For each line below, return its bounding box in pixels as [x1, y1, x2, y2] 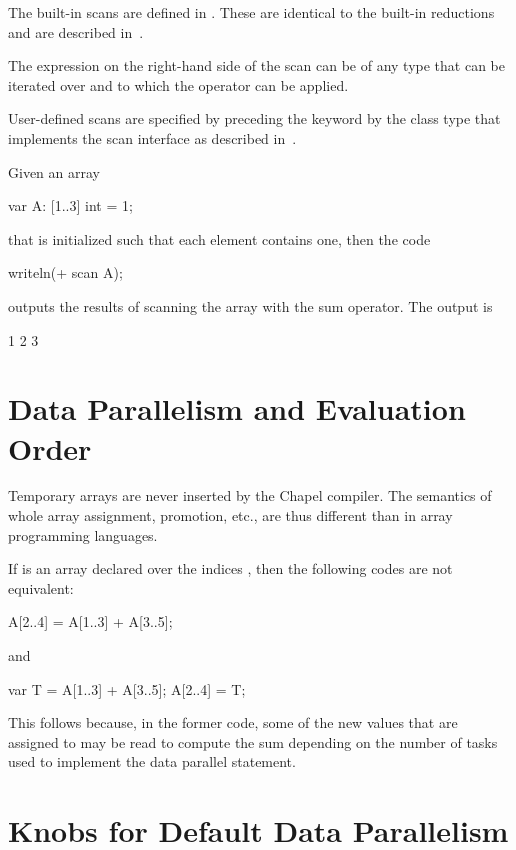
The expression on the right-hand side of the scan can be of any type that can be [8, 55, 505, 76]
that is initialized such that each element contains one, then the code [8, 228, 431, 249]
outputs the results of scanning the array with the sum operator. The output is [8, 295, 493, 316]
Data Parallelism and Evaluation [8, 388, 466, 429]
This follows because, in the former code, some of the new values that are [8, 712, 458, 733]
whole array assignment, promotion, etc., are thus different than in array [8, 505, 453, 526]
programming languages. [8, 524, 158, 545]
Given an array [8, 161, 100, 182]
